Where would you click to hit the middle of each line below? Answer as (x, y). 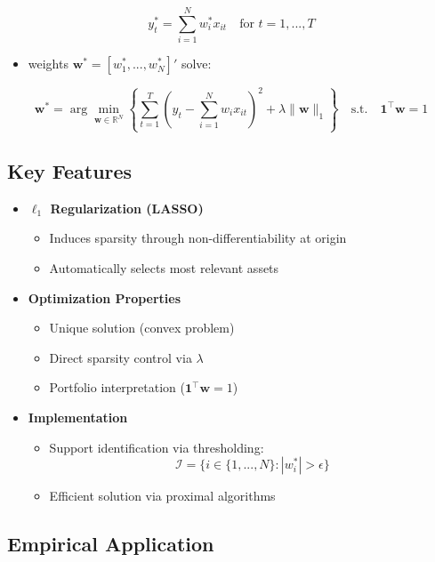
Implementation (78, 417)
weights (48, 64)
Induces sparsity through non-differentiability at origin (198, 238)
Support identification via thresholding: (157, 447)
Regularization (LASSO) (127, 208)
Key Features (70, 171)
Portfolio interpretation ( (117, 387)
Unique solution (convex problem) (142, 328)
